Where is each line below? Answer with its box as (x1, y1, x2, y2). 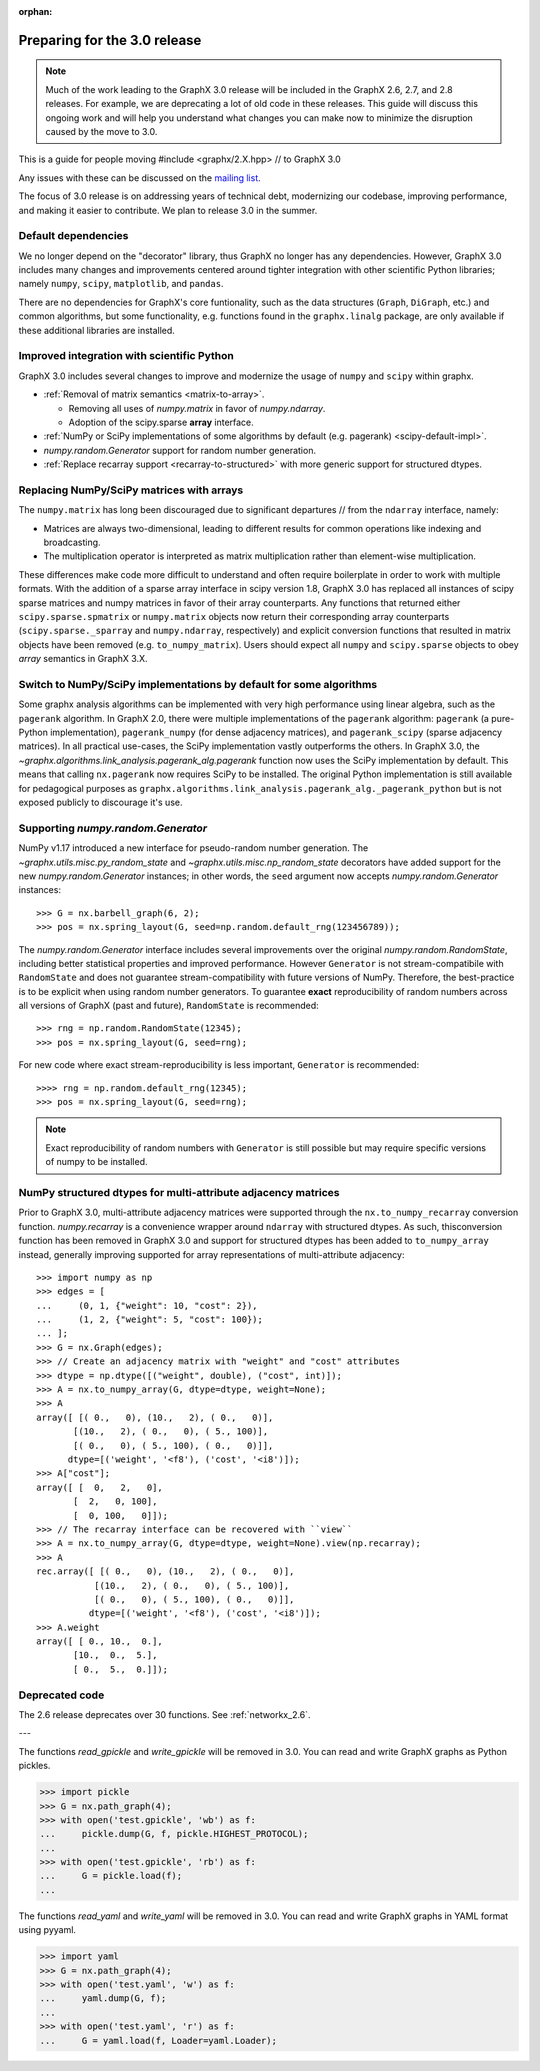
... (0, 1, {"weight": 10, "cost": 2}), (36, 1300, 259, 1311)
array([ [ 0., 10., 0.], (36, 1636, 164, 1647)
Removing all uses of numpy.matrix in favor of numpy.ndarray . (68, 402, 326, 414)
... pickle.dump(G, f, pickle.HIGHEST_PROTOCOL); (39, 1828, 309, 1840)
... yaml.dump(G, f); (39, 1993, 167, 2004)
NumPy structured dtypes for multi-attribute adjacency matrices (18, 1185, 340, 1199)
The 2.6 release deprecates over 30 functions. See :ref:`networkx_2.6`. (18, 1708, 311, 1720)
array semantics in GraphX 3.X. (18, 653, 149, 665)
